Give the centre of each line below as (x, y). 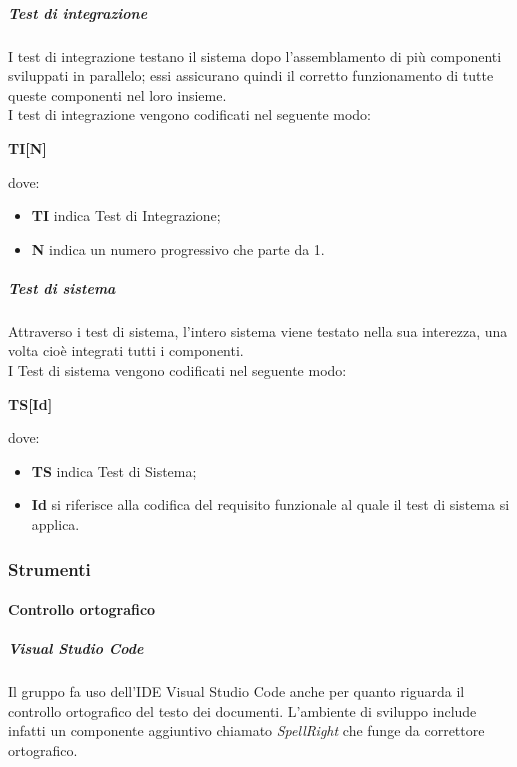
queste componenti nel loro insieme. (117, 94)
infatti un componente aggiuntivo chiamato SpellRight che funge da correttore (246, 730)
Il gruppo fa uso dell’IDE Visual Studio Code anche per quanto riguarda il (236, 691)
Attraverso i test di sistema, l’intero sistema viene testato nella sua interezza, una (258, 330)
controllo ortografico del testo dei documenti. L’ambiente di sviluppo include (242, 710)
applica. (55, 524)
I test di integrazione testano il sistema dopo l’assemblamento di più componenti (255, 55)
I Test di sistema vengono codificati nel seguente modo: (177, 370)
